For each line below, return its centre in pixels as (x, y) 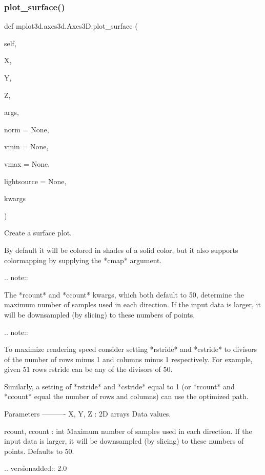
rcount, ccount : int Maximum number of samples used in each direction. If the (128, 431)
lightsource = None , (35, 181)
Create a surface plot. (38, 233)
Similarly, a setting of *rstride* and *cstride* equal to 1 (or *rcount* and (119, 386)
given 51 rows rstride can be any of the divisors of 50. (88, 369)
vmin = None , (26, 146)
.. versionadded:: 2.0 (36, 468)
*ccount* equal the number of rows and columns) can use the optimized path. (126, 396)
